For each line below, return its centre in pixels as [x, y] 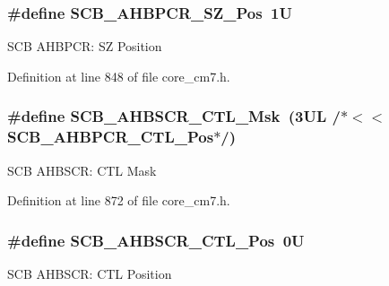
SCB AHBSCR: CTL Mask [82, 170]
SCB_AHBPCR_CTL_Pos [111, 137]
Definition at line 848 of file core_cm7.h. [119, 76]
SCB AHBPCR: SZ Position [85, 46]
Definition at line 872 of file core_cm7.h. [119, 200]
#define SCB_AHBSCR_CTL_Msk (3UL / [174, 116]
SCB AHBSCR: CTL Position [90, 273]
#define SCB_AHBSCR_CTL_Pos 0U [156, 240]
